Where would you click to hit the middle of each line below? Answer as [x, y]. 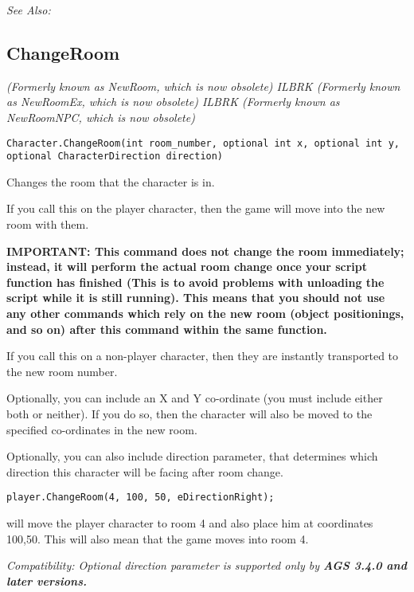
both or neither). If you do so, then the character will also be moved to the [189, 414]
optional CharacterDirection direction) [115, 157]
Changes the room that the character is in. [111, 181]
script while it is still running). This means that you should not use [196, 298]
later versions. [47, 580]
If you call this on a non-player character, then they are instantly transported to [203, 356]
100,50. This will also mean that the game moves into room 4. [158, 538]
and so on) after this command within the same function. [167, 329]
